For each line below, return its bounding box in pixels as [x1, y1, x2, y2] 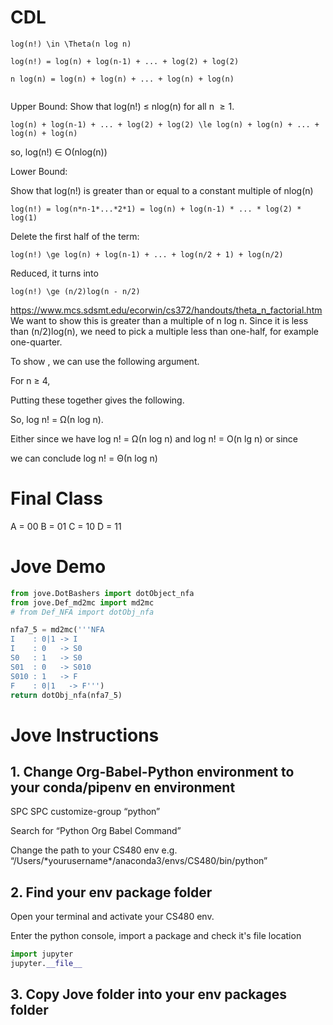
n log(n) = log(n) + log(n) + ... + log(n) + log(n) [10, 74, 235, 84]
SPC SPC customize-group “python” [10, 806, 161, 818]
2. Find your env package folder [10, 884, 213, 901]
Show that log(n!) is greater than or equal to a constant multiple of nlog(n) [10, 184, 314, 196]
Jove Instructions [10, 724, 160, 746]
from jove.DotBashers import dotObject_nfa [10, 588, 195, 598]
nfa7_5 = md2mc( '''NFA [10, 625, 105, 635]
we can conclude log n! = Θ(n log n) [10, 452, 158, 464]
